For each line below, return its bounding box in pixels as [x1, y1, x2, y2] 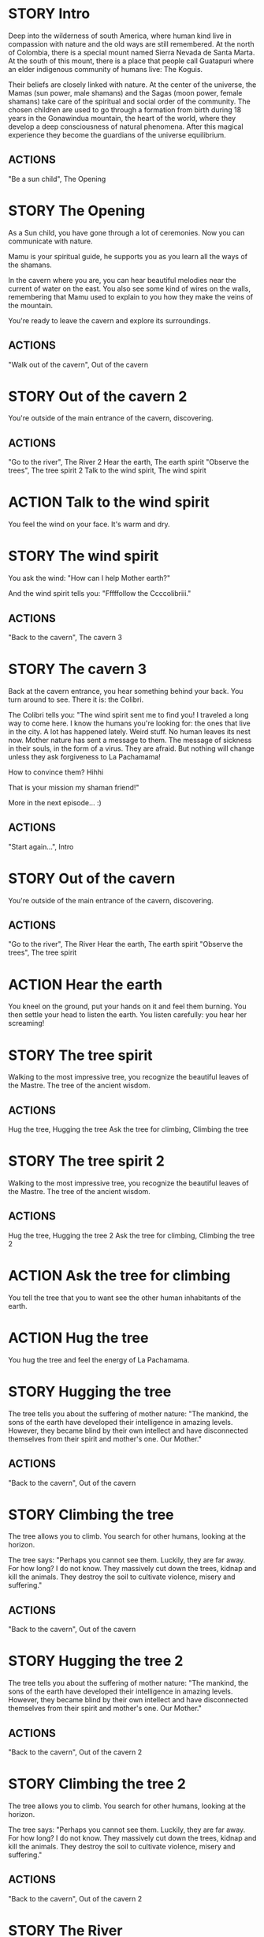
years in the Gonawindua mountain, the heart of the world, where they [8, 113, 236, 122]
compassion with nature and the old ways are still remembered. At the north [8, 39, 255, 48]
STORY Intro [8, 5, 91, 23]
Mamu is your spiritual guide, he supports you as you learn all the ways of [8, 251, 248, 261]
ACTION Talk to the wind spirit [8, 493, 210, 511]
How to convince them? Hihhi [8, 767, 104, 777]
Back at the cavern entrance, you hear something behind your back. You [8, 686, 244, 695]
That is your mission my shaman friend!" [8, 782, 139, 792]
